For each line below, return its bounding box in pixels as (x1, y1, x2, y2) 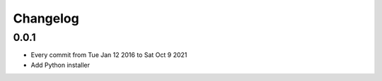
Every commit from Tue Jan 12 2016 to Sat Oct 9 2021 (30, 51, 187, 59)
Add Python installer (30, 61, 90, 69)
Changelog (13, 11, 79, 26)
